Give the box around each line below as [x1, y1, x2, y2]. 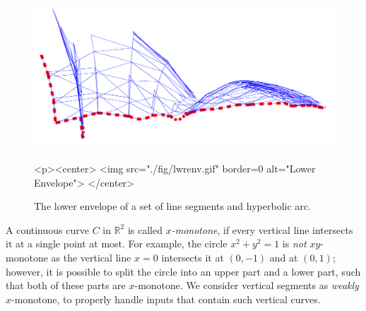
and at [269, 250, 298, 265]
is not [282, 236, 307, 251]
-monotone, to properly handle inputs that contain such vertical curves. [11, 291, 321, 306]
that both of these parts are [6, 278, 126, 293]
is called [127, 222, 163, 237]
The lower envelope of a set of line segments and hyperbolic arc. [34, 199, 311, 213]
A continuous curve [6, 222, 89, 237]
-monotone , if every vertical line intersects [171, 222, 353, 237]
